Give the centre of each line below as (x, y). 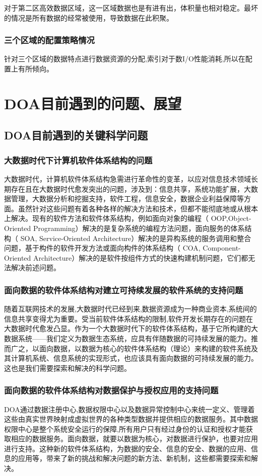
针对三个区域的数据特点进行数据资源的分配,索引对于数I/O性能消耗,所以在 (125, 59)
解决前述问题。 (36, 267)
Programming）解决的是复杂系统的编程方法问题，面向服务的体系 (139, 228)
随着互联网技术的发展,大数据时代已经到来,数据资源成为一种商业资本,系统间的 (130, 309)
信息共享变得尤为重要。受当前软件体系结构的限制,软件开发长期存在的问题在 (128, 318)
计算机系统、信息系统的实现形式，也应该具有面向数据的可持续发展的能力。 (134, 358)
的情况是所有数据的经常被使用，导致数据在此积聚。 (89, 17)
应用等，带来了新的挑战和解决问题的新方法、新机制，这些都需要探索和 (134, 458)
